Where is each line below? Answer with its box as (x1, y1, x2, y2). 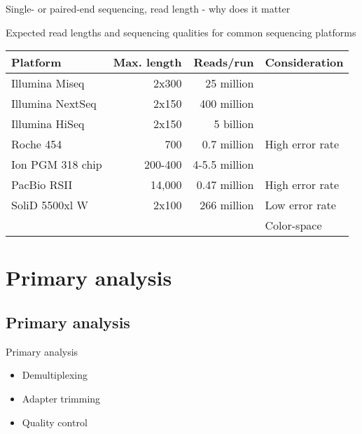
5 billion (214, 115, 254, 132)
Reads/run (193, 54, 254, 71)
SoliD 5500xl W (11, 197, 89, 213)
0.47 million (196, 176, 254, 193)
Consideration (265, 54, 344, 71)
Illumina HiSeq (11, 115, 85, 132)
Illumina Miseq (11, 75, 85, 92)
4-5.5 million (193, 156, 254, 173)
